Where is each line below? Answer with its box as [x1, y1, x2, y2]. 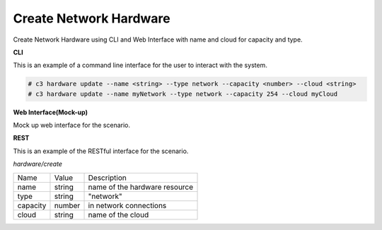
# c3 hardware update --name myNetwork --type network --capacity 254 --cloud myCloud [28, 90, 338, 98]
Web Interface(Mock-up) [13, 108, 88, 116]
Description [88, 173, 127, 183]
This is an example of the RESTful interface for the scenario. [13, 147, 189, 155]
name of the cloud [88, 210, 149, 219]
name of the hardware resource [88, 182, 194, 192]
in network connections [88, 200, 167, 210]
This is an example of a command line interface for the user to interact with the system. [13, 61, 268, 70]
